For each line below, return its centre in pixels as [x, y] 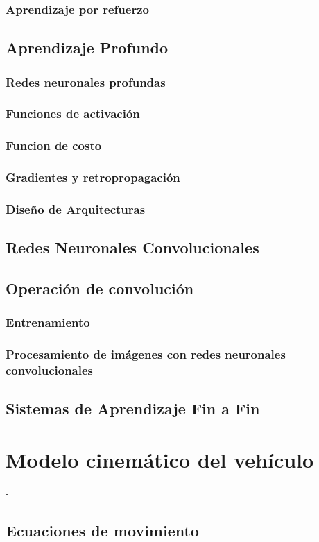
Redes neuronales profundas [86, 82]
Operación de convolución [100, 288]
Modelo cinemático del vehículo [160, 459]
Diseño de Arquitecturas [76, 209]
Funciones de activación [73, 113]
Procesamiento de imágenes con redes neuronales [146, 354]
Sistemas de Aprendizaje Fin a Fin [133, 408]
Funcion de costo [54, 145]
